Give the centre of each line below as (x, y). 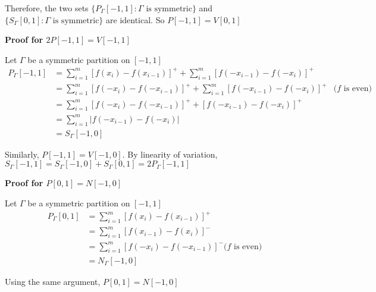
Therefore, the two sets (47, 8)
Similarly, (22, 154)
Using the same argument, (53, 281)
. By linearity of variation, (170, 154)
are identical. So (135, 19)
